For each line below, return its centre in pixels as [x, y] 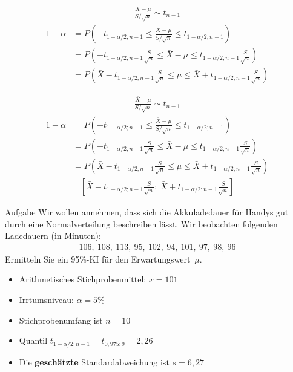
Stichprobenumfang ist [61, 320]
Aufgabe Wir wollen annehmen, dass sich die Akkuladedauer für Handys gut [147, 211]
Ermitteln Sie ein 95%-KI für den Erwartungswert [98, 259]
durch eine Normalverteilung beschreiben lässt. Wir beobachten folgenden [141, 224]
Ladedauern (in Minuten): [53, 236]
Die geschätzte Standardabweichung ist [94, 361]
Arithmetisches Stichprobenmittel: [83, 279]
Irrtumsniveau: [46, 299]
